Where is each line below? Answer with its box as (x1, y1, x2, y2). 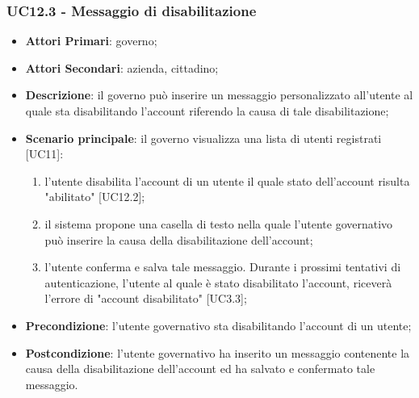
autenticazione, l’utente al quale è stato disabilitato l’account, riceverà (44, 274, 392, 291)
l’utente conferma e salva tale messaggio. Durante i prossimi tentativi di (44, 258, 401, 275)
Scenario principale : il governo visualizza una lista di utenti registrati (25, 129, 382, 146)
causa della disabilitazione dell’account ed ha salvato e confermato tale (25, 360, 375, 377)
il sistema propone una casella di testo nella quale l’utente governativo (44, 215, 393, 232)
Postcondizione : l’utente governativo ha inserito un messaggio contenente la (25, 344, 410, 361)
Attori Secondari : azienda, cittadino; (25, 59, 219, 76)
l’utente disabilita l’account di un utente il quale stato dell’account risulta (44, 172, 410, 189)
